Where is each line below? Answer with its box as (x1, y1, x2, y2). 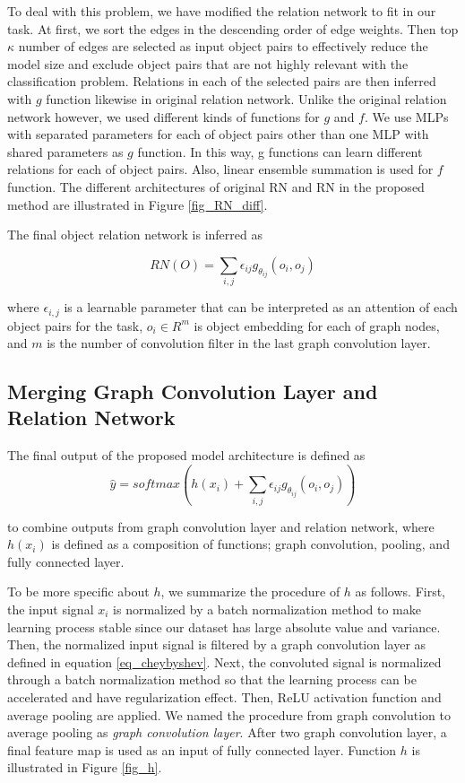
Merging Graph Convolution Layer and (7, 378, 378, 405)
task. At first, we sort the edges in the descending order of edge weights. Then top (7, 19, 459, 38)
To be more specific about (7, 582, 150, 601)
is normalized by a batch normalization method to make (113, 599, 422, 618)
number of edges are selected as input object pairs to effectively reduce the (18, 37, 428, 56)
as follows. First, (355, 582, 446, 601)
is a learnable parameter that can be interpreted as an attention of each (64, 298, 458, 317)
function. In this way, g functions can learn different (137, 142, 423, 161)
